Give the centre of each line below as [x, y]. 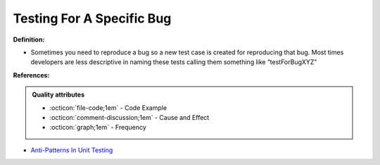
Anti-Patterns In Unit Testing [72, 150]
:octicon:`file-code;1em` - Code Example [108, 108]
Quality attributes [58, 94]
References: [31, 75]
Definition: [29, 39]
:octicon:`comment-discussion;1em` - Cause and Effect [129, 117]
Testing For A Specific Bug [92, 18]
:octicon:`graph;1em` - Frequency [98, 128]
